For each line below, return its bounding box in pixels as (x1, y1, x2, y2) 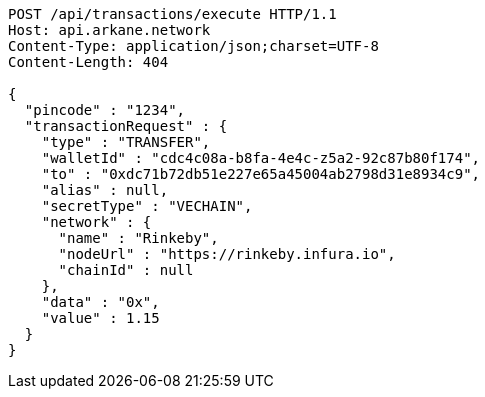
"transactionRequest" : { (24, 118, 228, 134)
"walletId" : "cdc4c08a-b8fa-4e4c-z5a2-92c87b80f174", (41, 150, 481, 166)
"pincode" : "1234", (24, 102, 186, 118)
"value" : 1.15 (41, 310, 160, 326)
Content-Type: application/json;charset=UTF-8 (8, 38, 379, 54)
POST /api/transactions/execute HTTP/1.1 (8, 6, 337, 22)
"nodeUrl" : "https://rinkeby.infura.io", (58, 246, 396, 262)
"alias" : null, (41, 182, 169, 198)
